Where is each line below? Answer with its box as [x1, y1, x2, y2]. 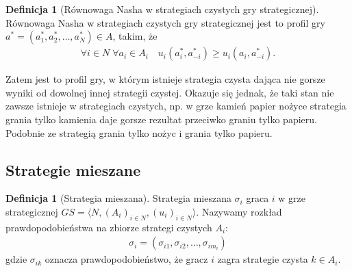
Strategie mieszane [5, 159, 141, 180]
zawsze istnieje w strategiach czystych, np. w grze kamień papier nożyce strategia [5, 99, 347, 113]
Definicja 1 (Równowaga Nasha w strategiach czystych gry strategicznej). [5, 2, 319, 16]
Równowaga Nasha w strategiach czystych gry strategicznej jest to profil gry [5, 15, 325, 29]
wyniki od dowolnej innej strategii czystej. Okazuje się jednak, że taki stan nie [5, 85, 334, 99]
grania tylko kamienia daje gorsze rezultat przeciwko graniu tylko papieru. [5, 112, 317, 126]
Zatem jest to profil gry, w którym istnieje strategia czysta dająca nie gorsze [5, 72, 325, 86]
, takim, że [112, 29, 158, 43]
